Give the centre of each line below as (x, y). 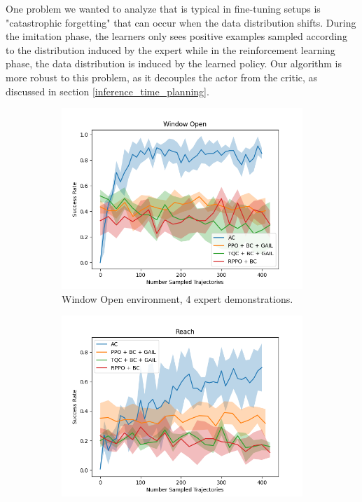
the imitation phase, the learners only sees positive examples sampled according (176, 36)
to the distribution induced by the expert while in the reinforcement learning (170, 49)
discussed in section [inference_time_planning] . (107, 91)
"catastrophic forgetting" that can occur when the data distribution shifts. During (181, 22)
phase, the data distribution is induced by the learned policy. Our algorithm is (174, 63)
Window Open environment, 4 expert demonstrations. (177, 298)
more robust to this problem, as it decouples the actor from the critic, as (162, 77)
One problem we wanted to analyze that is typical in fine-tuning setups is (163, 8)
